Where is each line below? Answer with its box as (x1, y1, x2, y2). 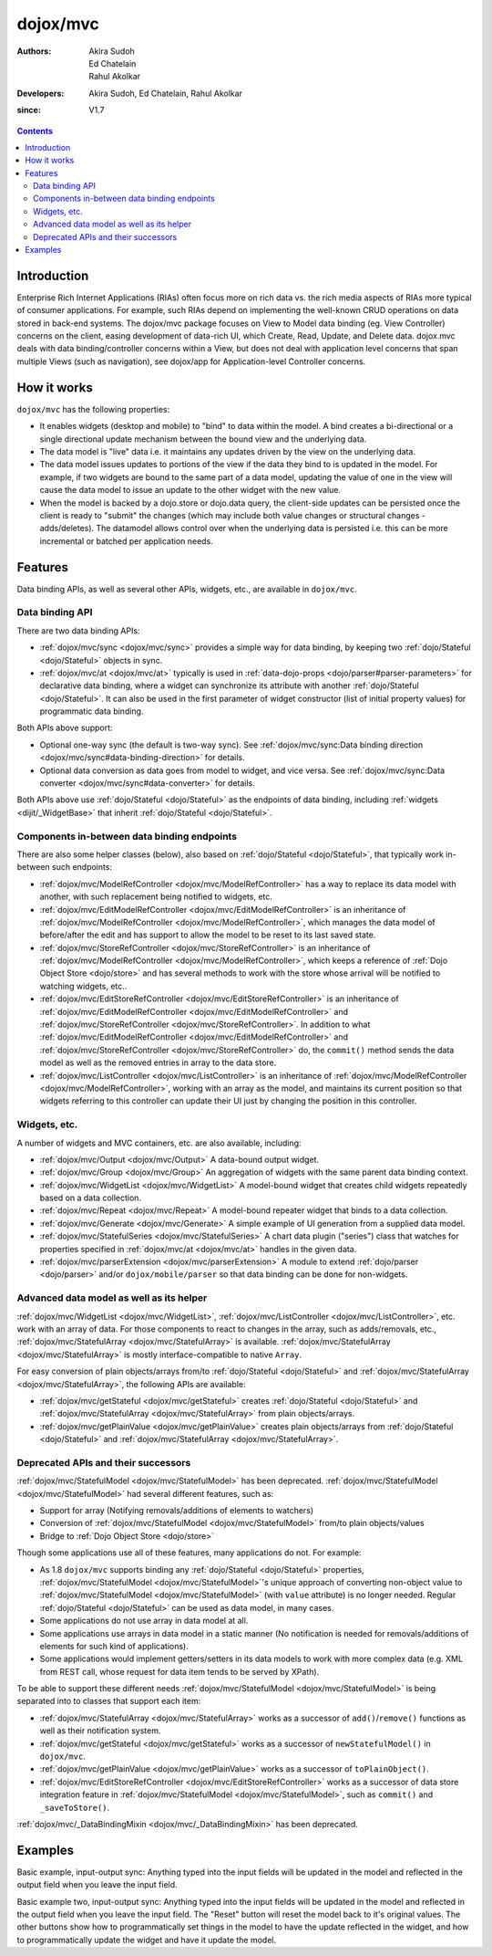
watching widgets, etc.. (39, 980, 128, 991)
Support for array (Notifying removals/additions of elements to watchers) (39, 1505, 314, 1515)
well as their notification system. (39, 1725, 161, 1736)
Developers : (16, 88, 65, 99)
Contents (16, 125, 54, 136)
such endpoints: (51, 862, 113, 873)
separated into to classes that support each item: (16, 1696, 201, 1707)
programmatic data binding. (39, 706, 144, 717)
